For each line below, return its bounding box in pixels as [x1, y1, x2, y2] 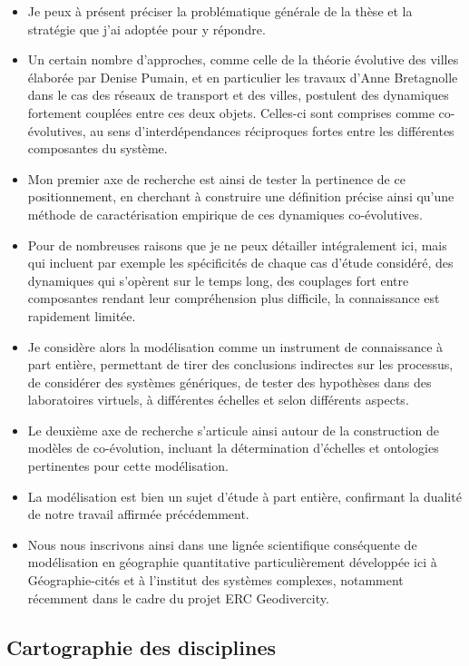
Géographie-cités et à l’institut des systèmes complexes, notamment [27, 571, 404, 590]
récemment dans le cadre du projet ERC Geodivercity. [27, 588, 329, 607]
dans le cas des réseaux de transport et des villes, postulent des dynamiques [27, 85, 449, 104]
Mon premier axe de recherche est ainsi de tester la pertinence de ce [27, 169, 405, 188]
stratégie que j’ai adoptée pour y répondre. [27, 19, 266, 38]
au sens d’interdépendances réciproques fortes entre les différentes [90, 121, 454, 140]
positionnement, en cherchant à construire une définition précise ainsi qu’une [27, 187, 454, 206]
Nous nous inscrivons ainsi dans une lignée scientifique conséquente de [27, 534, 417, 553]
